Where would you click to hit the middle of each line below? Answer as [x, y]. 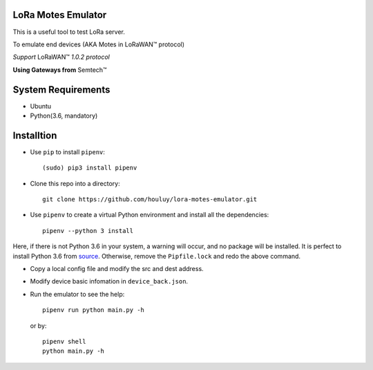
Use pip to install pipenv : [67, 151]
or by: [38, 326]
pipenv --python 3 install [88, 231]
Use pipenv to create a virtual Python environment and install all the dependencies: [150, 215]
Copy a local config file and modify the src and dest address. [117, 269]
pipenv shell [64, 341]
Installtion [35, 135]
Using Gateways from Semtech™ [60, 70]
